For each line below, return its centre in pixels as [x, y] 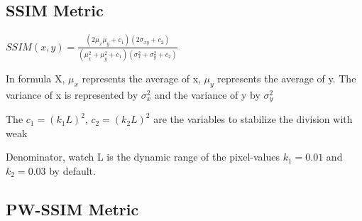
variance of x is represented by [72, 94]
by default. [72, 170]
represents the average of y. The [287, 78]
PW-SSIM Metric [72, 209]
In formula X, [35, 78]
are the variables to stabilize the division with [253, 119]
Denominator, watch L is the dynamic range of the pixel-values [143, 157]
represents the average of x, [141, 78]
